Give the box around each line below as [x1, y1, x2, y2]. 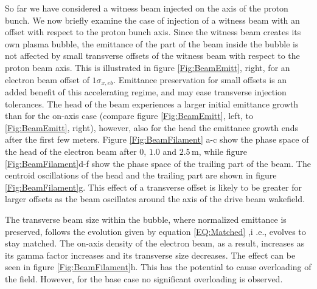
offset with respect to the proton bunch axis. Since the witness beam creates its [5, 25, 301, 38]
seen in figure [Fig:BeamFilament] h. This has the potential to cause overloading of [5, 260, 312, 273]
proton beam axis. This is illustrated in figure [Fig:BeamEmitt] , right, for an [5, 61, 290, 73]
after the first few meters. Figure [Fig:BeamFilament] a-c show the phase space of [5, 133, 309, 146]
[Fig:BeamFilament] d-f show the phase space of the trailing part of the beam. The [5, 157, 311, 169]
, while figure [198, 144, 248, 157]
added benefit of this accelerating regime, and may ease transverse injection [5, 86, 287, 98]
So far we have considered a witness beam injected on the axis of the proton [5, 2, 288, 14]
